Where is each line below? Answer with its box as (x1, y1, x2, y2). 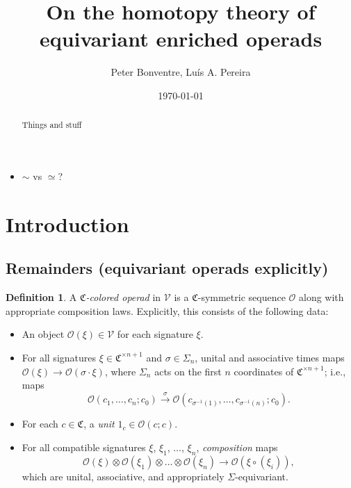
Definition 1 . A (6, 290, 77, 304)
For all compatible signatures (22, 440, 146, 455)
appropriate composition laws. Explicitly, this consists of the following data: (6, 303, 329, 318)
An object (22, 327, 65, 341)
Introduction (6, 209, 129, 238)
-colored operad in (85, 290, 161, 304)
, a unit (83, 416, 115, 431)
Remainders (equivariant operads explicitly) (6, 257, 329, 279)
